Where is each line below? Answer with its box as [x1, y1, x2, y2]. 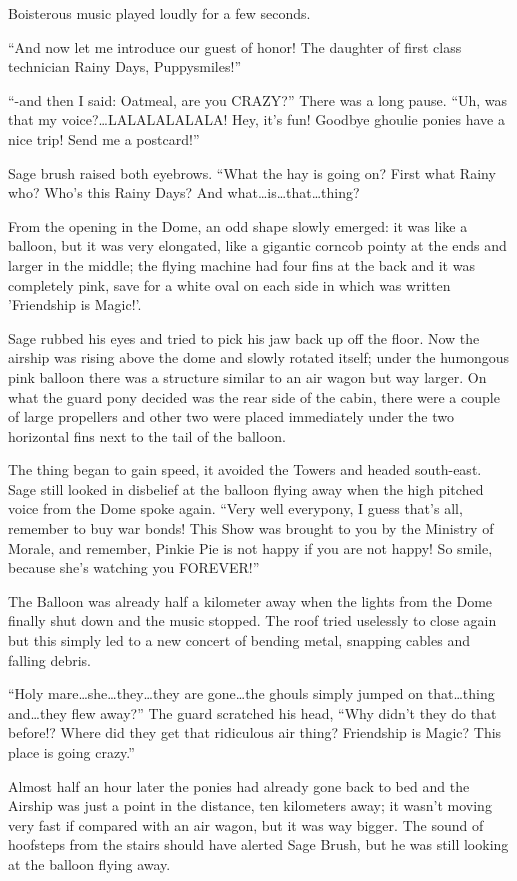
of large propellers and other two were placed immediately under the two [8, 406, 454, 427]
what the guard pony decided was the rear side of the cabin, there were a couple [8, 386, 500, 407]
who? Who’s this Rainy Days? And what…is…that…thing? [8, 182, 360, 203]
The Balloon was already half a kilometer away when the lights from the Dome [8, 590, 493, 611]
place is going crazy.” [8, 742, 135, 762]
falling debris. [8, 649, 91, 670]
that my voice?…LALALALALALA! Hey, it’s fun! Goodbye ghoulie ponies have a [8, 109, 505, 130]
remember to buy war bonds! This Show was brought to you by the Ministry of [8, 518, 494, 539]
